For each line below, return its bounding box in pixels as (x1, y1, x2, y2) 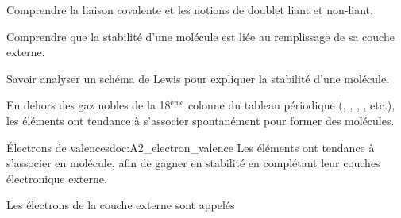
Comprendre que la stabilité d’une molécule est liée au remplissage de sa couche (6, 28, 395, 44)
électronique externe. (6, 170, 107, 186)
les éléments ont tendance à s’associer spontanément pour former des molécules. (6, 112, 395, 128)
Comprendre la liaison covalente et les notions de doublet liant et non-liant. (6, 2, 373, 17)
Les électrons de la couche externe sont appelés (6, 197, 235, 213)
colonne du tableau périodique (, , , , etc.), (187, 97, 395, 113)
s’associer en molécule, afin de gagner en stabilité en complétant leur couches (6, 155, 380, 171)
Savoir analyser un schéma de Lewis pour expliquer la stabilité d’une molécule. (6, 70, 390, 86)
